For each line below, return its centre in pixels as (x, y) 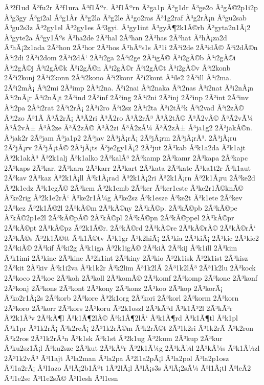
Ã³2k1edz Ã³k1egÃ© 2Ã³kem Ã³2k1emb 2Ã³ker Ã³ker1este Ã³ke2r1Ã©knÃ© (124, 187)
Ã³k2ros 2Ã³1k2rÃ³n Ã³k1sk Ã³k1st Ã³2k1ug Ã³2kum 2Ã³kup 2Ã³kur (113, 338)
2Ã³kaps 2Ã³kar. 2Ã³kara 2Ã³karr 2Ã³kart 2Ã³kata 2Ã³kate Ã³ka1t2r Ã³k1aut (127, 167)
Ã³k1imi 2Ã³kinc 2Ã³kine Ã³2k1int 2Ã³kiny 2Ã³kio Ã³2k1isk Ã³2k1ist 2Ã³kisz (126, 257)
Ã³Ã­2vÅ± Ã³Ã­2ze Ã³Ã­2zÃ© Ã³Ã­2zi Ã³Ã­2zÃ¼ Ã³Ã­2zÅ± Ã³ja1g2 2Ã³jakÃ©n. (128, 128)
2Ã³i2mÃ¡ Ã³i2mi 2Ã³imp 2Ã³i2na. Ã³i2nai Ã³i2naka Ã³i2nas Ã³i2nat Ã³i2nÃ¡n (129, 87)
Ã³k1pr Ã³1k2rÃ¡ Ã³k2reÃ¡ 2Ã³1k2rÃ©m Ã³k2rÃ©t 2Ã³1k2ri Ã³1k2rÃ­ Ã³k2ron (129, 328)
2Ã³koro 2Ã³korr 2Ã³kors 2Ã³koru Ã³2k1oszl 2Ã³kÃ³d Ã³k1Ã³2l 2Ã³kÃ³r (118, 308)
